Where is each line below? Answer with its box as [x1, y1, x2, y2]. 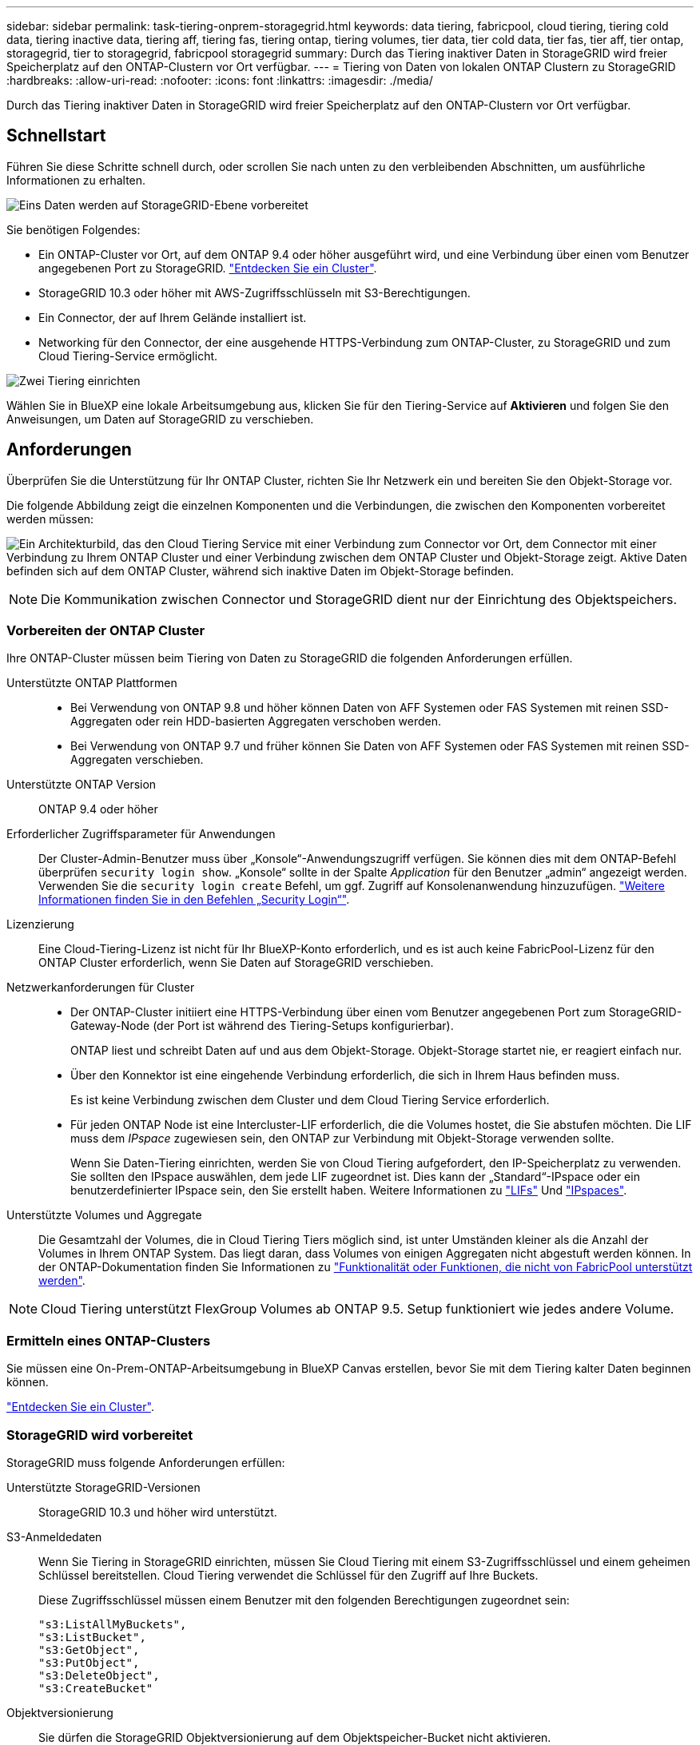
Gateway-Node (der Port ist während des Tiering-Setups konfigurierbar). [70, 1019, 454, 1033]
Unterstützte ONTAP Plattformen [6, 676, 177, 690]
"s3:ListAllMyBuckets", [38, 1617, 187, 1631]
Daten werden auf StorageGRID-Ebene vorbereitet [44, 197, 308, 212]
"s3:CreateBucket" [38, 1681, 153, 1695]
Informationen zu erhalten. [6, 173, 146, 187]
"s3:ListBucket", [38, 1630, 146, 1644]
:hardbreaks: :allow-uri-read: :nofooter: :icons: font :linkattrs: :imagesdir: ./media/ [6, 74, 433, 87]
